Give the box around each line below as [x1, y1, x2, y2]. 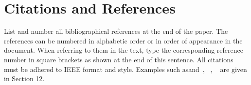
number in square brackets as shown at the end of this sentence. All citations [4, 54, 233, 64]
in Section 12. [4, 73, 45, 84]
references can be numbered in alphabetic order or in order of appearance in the [4, 35, 243, 45]
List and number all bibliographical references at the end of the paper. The [4, 26, 228, 36]
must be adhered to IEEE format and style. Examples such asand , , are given [4, 64, 247, 74]
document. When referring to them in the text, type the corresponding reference [4, 45, 243, 55]
